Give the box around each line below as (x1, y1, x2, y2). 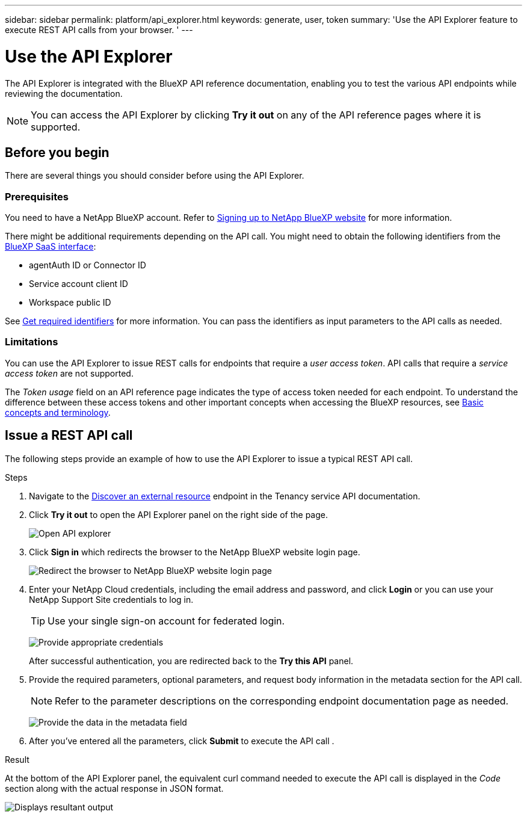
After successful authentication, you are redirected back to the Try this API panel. (29, 655, 354, 666)
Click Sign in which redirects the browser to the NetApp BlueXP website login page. (29, 546, 360, 557)
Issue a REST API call (5, 428, 133, 443)
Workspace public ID (29, 297, 111, 308)
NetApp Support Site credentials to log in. (29, 594, 194, 605)
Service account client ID (29, 279, 128, 289)
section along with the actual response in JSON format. (5, 783, 224, 794)
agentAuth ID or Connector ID (29, 260, 146, 271)
